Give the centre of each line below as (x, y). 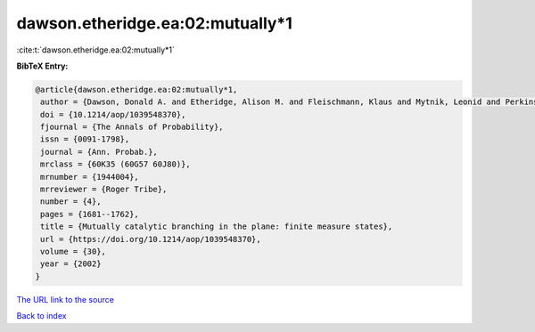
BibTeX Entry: (42, 66)
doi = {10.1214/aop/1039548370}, (113, 114)
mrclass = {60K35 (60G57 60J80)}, (115, 164)
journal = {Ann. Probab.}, (99, 152)
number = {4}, (71, 202)
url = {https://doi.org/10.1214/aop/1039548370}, (151, 239)
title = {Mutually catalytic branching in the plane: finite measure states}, (217, 227)
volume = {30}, (74, 251)
